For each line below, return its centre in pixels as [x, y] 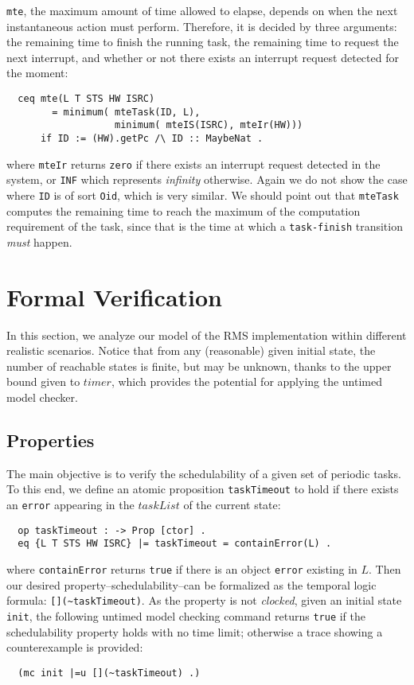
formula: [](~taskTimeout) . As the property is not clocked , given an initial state [204, 600]
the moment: [37, 73]
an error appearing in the [70, 505]
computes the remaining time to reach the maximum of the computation [184, 210]
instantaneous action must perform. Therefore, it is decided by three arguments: [202, 26]
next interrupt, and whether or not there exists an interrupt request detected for [203, 57]
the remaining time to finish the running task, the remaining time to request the [203, 42]
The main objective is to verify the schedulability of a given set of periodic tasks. [204, 473]
